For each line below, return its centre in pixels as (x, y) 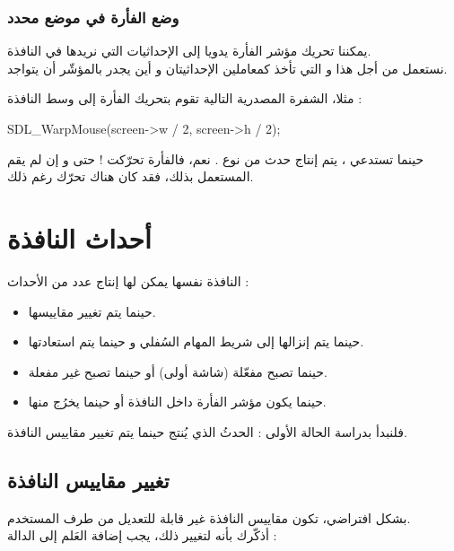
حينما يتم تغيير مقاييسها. (92, 311)
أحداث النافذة (79, 237)
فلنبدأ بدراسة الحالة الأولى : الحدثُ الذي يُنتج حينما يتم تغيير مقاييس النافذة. (207, 431)
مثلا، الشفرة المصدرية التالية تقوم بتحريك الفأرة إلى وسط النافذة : (185, 98)
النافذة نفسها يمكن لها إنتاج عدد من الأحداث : (128, 280)
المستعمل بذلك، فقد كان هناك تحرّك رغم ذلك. (131, 176)
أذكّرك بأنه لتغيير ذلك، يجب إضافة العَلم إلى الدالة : (142, 535)
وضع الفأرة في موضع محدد (93, 17)
